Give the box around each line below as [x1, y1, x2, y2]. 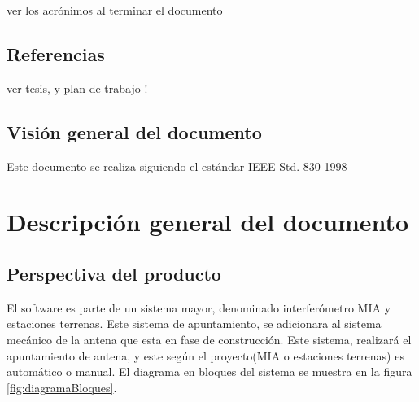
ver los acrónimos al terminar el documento [7, 2, 223, 18]
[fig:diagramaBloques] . [7, 378, 117, 395]
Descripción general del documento [7, 205, 409, 238]
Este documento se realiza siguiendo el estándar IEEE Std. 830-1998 [7, 157, 347, 174]
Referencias [7, 41, 105, 66]
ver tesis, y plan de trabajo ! [7, 79, 148, 96]
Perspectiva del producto [7, 260, 221, 286]
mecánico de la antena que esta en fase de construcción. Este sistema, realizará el [7, 330, 412, 347]
